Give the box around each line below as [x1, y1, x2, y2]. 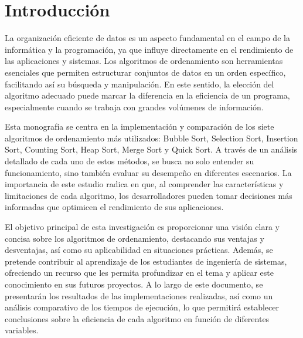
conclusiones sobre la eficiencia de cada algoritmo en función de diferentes [5, 312, 270, 325]
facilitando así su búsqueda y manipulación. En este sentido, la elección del [5, 77, 274, 90]
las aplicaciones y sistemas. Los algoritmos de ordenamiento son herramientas [5, 55, 283, 67]
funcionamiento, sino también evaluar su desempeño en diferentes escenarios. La [5, 166, 292, 178]
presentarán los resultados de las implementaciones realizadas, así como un [5, 289, 273, 302]
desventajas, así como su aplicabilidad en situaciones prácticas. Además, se [5, 244, 273, 256]
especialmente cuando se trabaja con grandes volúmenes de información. [5, 100, 264, 113]
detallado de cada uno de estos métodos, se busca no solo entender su [5, 155, 254, 167]
